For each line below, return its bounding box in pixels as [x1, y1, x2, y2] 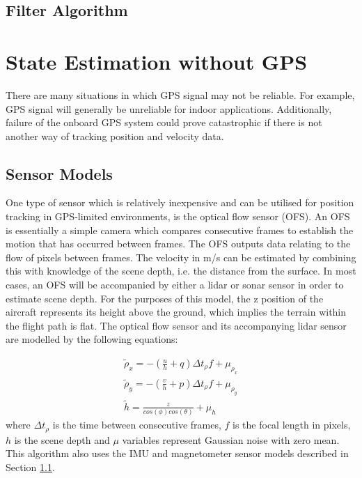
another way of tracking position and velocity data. [6, 128, 224, 143]
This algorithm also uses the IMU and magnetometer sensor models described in [6, 446, 349, 461]
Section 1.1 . [6, 459, 55, 474]
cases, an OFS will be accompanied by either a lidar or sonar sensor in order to [6, 277, 344, 292]
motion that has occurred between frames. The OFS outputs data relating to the [6, 236, 351, 251]
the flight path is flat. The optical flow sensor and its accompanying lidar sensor [6, 318, 347, 332]
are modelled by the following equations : [6, 332, 178, 346]
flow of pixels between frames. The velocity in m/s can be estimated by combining [6, 249, 356, 264]
